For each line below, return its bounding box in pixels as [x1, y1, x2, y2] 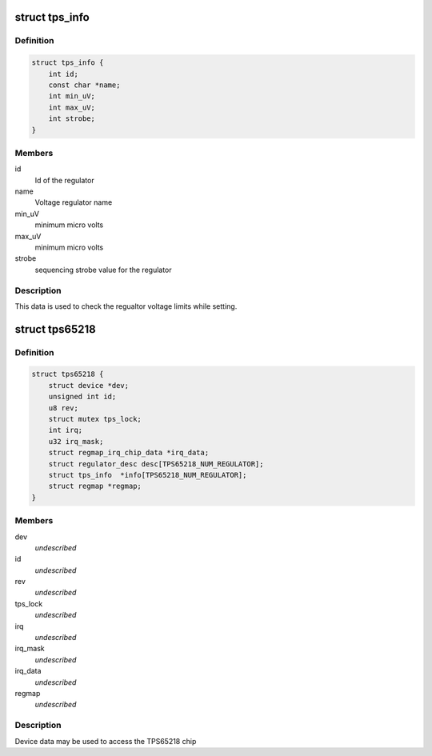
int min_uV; [48, 92, 96, 101]
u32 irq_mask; [48, 437, 104, 446]
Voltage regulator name [34, 198, 113, 207]
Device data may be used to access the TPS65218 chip [14, 736, 197, 746]
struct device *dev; [48, 381, 130, 390]
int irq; [48, 426, 83, 435]
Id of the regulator [34, 175, 95, 185]
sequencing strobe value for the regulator [34, 265, 172, 274]
